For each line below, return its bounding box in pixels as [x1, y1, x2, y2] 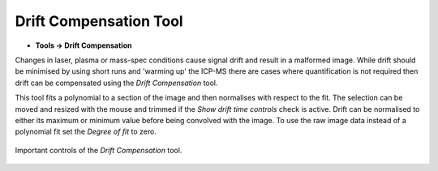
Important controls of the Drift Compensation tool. [15, 145, 182, 155]
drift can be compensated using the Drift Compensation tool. [15, 78, 218, 88]
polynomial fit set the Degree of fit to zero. [15, 126, 157, 137]
